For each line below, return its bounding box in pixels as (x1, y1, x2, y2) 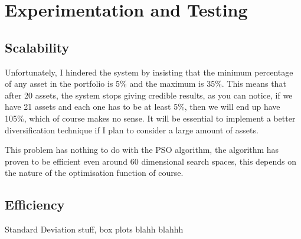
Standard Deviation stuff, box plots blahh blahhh (5, 223, 184, 235)
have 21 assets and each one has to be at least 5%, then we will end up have (5, 100, 280, 113)
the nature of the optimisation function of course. (5, 166, 184, 179)
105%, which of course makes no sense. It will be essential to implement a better (5, 112, 296, 124)
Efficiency (5, 195, 65, 214)
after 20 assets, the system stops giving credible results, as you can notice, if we (5, 89, 293, 101)
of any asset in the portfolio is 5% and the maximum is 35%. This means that (5, 77, 286, 90)
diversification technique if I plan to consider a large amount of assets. (5, 123, 259, 136)
